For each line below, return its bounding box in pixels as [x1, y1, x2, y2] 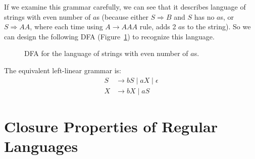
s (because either [96, 11, 148, 22]
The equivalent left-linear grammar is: [4, 65, 121, 75]
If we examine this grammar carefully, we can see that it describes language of [4, 1, 246, 12]
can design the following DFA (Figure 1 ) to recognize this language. [4, 31, 215, 41]
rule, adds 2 [139, 21, 176, 32]
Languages [4, 135, 78, 156]
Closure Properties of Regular [4, 116, 218, 136]
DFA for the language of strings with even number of [24, 48, 188, 59]
